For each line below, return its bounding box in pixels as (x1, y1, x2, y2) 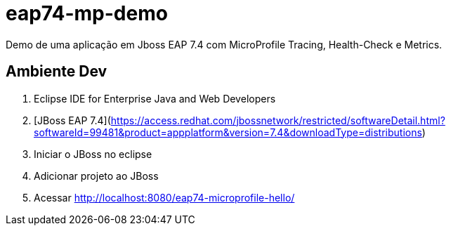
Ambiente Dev (6, 62, 107, 81)
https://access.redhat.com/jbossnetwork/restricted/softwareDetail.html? (110, 114, 445, 126)
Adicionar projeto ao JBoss (34, 169, 159, 182)
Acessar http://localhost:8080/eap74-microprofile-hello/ (34, 191, 295, 204)
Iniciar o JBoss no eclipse (34, 147, 152, 160)
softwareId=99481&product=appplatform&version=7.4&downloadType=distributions (34, 126, 422, 138)
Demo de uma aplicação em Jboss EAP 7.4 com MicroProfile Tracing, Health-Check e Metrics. (6, 38, 443, 51)
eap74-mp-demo (6, 1, 168, 25)
